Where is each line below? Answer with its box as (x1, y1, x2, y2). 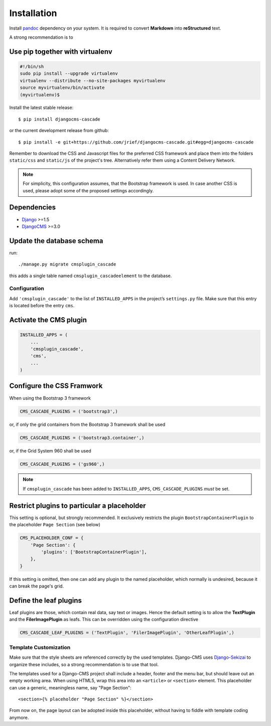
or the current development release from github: (9, 128, 109, 134)
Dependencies (9, 203, 56, 212)
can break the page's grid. (9, 583, 64, 589)
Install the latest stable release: (9, 104, 74, 110)
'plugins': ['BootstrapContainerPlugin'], (41, 549, 148, 555)
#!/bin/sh (20, 63, 44, 69)
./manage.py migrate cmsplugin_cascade (18, 262, 116, 267)
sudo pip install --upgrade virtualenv (20, 71, 118, 76)
